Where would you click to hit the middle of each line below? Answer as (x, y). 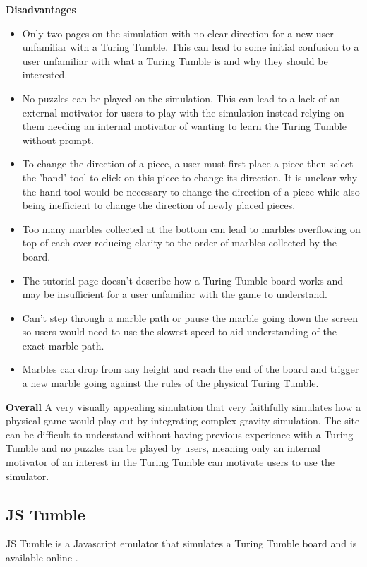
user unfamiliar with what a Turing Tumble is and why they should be (175, 60)
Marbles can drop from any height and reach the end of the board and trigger (191, 369)
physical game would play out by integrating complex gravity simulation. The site (183, 420)
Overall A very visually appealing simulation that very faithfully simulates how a (183, 406)
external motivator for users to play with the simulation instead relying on (183, 112)
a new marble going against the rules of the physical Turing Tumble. (170, 383)
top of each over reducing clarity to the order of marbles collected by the (179, 243)
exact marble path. (63, 345)
